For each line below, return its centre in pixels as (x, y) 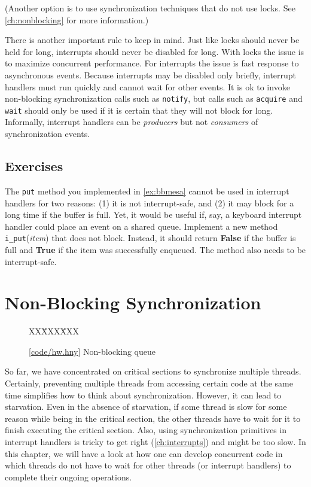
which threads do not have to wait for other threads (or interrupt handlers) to (148, 465)
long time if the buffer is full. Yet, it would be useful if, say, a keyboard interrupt (153, 214)
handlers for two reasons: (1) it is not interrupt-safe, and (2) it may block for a (150, 203)
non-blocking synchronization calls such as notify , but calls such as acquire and (154, 98)
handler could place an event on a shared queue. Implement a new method (141, 226)
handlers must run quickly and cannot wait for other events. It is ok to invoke (147, 86)
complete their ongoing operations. (68, 477)
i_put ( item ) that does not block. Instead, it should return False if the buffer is (150, 238)
